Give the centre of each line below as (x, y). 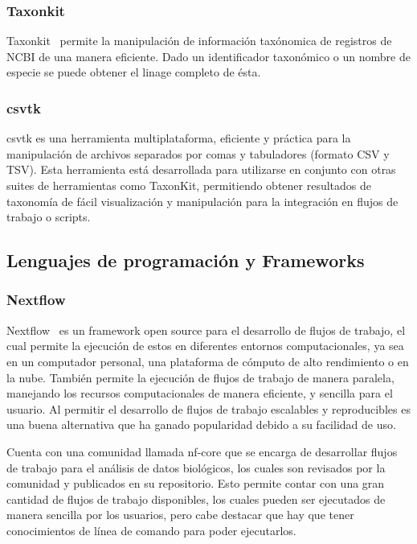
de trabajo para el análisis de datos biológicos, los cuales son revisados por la (196, 467)
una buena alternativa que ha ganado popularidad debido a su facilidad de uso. (201, 424)
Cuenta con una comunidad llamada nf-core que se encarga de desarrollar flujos (202, 451)
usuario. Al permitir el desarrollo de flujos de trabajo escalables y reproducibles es (208, 408)
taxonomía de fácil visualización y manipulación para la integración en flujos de (202, 201)
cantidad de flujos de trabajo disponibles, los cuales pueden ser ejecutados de (196, 499)
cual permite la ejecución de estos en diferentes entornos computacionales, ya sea (205, 346)
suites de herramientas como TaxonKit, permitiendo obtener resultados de (189, 185)
